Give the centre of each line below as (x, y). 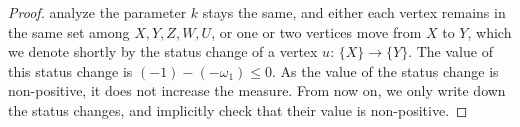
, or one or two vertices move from (316, 31)
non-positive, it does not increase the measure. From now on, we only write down (257, 90)
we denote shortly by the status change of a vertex (163, 51)
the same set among (69, 31)
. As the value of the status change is (385, 70)
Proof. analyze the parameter (97, 12)
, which (489, 31)
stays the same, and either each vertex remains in (354, 12)
